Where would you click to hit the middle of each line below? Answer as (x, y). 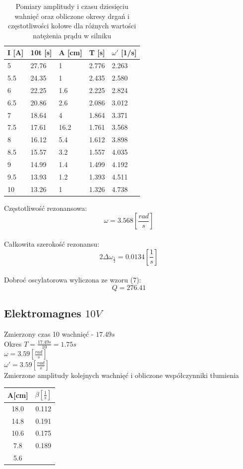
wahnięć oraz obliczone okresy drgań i (72, 16)
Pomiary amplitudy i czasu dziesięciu (72, 6)
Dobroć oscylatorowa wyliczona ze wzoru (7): (73, 280)
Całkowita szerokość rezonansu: (52, 243)
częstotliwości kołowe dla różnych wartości (72, 26)
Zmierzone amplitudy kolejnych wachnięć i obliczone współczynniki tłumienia (121, 375)
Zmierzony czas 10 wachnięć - (49, 333)
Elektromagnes (43, 313)
